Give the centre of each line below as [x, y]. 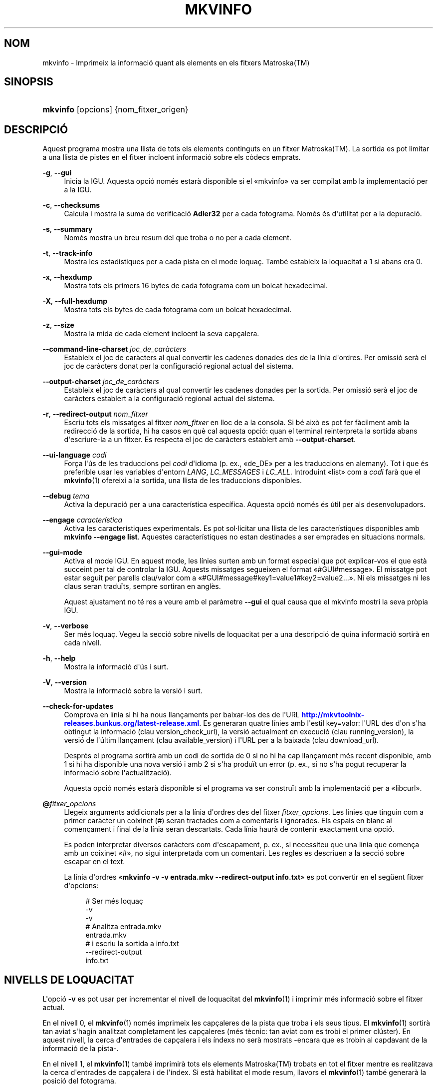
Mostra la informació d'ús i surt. [116, 667]
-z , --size [58, 325]
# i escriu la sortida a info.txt [132, 944]
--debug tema [66, 496]
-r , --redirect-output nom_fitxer [95, 414]
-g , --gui [57, 173]
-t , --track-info [68, 253]
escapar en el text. [95, 862]
